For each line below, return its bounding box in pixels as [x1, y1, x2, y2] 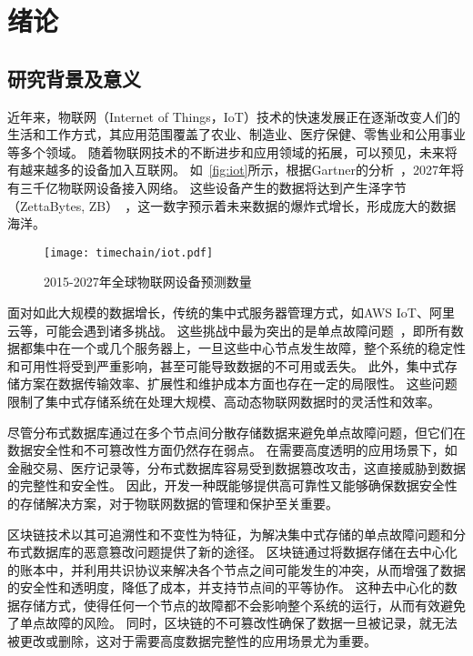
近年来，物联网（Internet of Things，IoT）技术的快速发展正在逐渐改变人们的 [7, 106, 460, 126]
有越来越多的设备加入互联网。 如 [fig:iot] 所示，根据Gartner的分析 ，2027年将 [7, 160, 464, 179]
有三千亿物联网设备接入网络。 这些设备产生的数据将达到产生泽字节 [7, 177, 407, 197]
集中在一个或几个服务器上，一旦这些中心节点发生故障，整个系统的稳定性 [32, 338, 466, 358]
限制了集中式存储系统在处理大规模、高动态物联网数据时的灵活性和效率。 [7, 391, 440, 410]
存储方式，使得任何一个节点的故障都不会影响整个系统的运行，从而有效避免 [19, 595, 466, 614]
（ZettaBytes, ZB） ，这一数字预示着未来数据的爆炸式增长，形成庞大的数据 [7, 196, 457, 215]
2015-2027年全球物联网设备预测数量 [44, 272, 252, 291]
